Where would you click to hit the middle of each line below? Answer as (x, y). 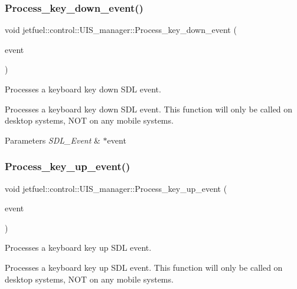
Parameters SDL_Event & (53, 140)
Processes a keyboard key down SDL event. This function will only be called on (149, 109)
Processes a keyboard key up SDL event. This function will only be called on (144, 267)
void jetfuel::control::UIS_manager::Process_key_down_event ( (121, 30)
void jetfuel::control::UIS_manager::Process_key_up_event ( (116, 188)
